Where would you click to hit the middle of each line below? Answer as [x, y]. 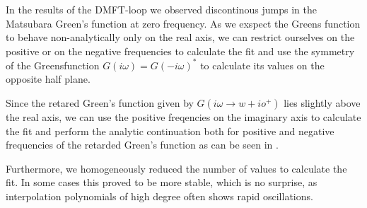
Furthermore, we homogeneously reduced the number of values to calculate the [176, 168]
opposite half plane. [48, 79]
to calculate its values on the [262, 65]
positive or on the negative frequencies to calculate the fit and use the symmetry [180, 51]
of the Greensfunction [53, 65]
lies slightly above [322, 103]
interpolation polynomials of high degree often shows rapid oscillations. [159, 196]
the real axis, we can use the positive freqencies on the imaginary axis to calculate [183, 117]
